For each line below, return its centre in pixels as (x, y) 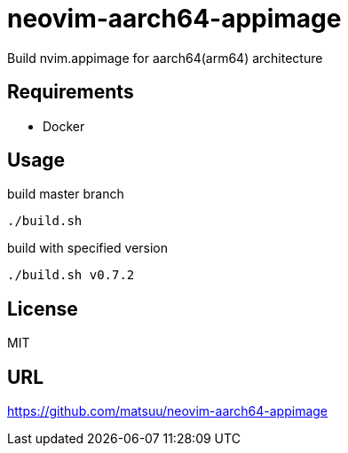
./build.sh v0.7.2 (71, 275)
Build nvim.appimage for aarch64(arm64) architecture (165, 58)
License (43, 309)
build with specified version (88, 248)
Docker (64, 126)
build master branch (66, 194)
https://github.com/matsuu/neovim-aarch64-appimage (168, 411)
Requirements (71, 92)
